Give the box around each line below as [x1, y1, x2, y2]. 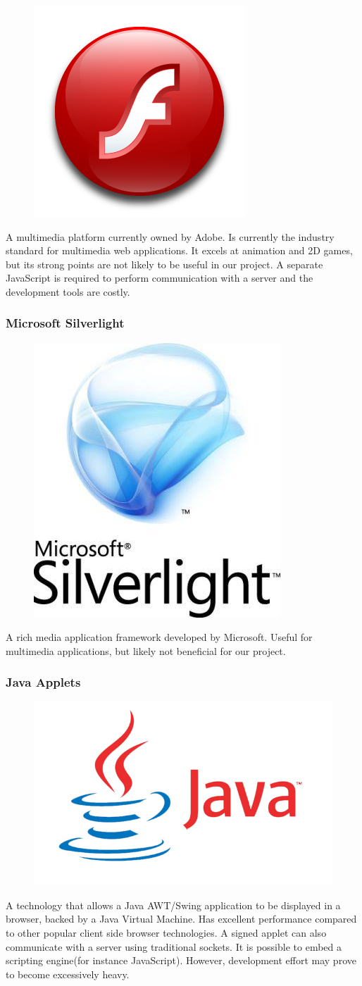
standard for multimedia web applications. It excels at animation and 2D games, [6, 243, 353, 258]
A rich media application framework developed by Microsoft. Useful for [6, 630, 313, 644]
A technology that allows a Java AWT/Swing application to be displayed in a [6, 897, 341, 912]
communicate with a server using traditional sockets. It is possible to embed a [6, 939, 342, 954]
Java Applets [6, 673, 81, 691]
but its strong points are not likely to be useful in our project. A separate [6, 256, 323, 271]
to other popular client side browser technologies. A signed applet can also [6, 925, 327, 940]
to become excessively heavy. [6, 966, 130, 981]
